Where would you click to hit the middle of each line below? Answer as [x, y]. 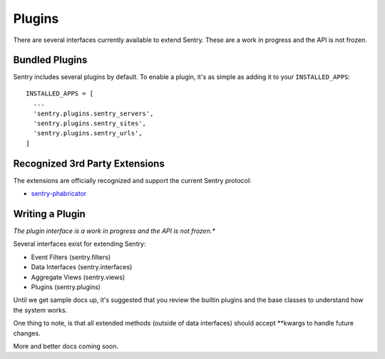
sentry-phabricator [59, 194]
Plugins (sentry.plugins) [66, 287]
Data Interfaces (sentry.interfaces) [82, 267]
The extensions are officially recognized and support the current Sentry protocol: [132, 180]
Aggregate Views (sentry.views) [78, 277]
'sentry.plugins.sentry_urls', [88, 133]
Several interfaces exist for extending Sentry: [79, 244]
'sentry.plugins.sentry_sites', [89, 124]
